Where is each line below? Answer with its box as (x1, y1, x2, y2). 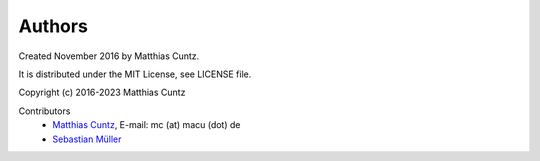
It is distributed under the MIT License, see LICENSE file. (18, 68, 252, 80)
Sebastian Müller (52, 133, 122, 145)
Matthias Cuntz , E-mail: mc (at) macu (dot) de (52, 119, 241, 131)
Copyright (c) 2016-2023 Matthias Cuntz (18, 86, 186, 99)
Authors (18, 15, 89, 37)
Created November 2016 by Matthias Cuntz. (18, 50, 200, 62)
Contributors (18, 105, 71, 117)
